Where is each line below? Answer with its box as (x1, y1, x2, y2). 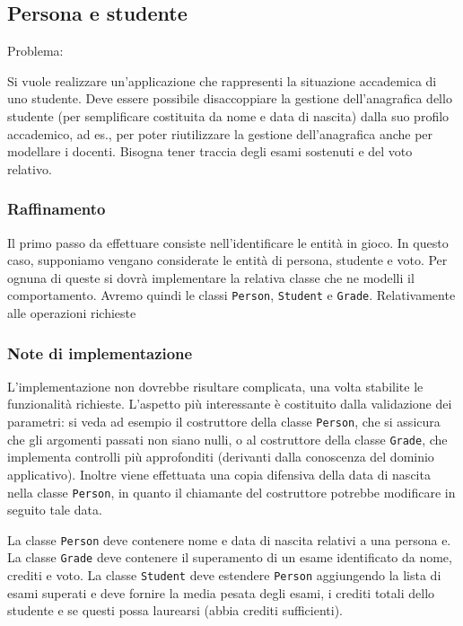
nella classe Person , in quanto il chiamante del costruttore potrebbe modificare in (7, 482, 456, 501)
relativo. (7, 159, 52, 178)
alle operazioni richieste (7, 304, 136, 322)
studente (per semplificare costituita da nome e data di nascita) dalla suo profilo (7, 106, 450, 125)
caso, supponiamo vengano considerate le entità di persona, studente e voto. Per (7, 251, 448, 269)
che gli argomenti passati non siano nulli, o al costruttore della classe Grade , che (7, 429, 448, 448)
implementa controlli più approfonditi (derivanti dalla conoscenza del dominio (7, 447, 434, 466)
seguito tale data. (7, 500, 102, 519)
